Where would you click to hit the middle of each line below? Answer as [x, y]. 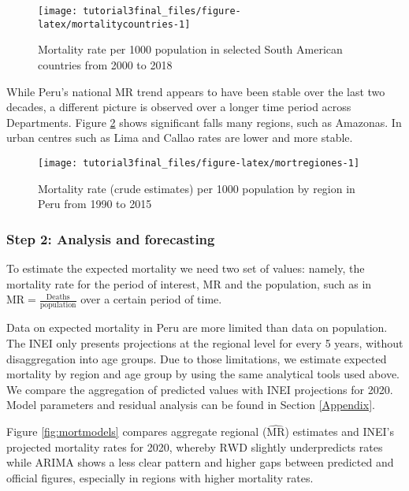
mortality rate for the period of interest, [103, 283]
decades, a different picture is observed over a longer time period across [179, 107]
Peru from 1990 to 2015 [95, 204]
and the [244, 283]
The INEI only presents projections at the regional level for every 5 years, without [205, 343]
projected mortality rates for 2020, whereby [111, 446]
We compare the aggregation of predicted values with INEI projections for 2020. [200, 389]
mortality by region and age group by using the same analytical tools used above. [203, 374]
